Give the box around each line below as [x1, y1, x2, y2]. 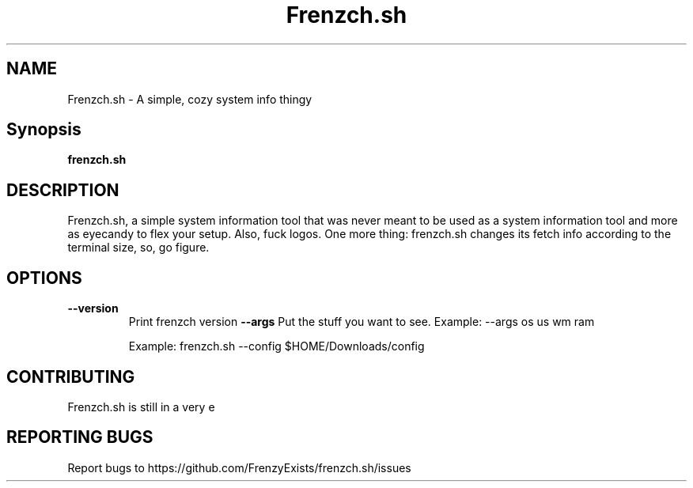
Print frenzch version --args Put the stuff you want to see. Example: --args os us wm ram [128, 315, 595, 329]
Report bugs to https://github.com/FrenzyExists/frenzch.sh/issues [67, 460, 411, 475]
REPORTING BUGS [6, 427, 153, 448]
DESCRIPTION [6, 180, 119, 200]
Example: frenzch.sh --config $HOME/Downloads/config [128, 339, 425, 354]
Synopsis [6, 119, 81, 140]
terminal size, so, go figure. [67, 240, 210, 255]
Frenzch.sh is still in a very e [67, 399, 215, 414]
